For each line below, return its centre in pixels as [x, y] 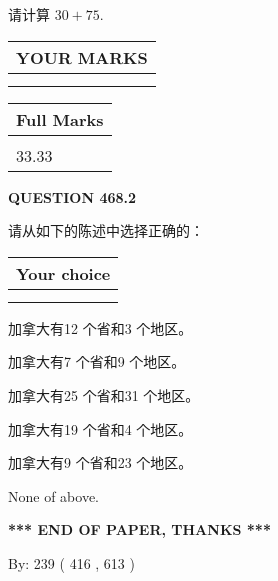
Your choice [63, 273]
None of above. [53, 495]
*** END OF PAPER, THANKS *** [139, 529]
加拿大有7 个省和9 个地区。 [97, 361]
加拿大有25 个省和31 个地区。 [104, 394]
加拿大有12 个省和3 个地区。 [100, 327]
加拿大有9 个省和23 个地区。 [100, 462]
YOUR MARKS [82, 57]
